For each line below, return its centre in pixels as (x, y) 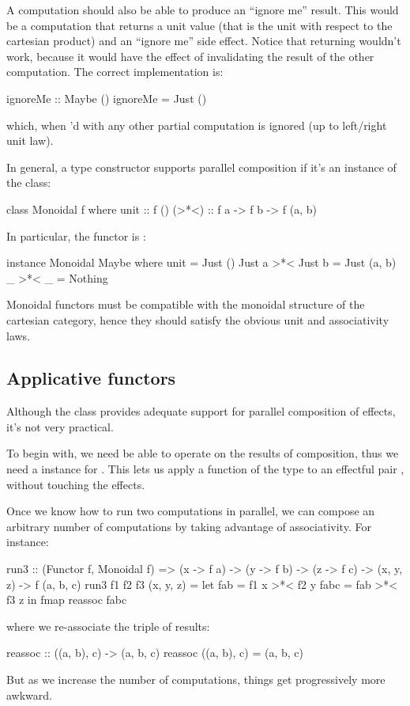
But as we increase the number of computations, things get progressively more (196, 679)
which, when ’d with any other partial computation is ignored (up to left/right (197, 125)
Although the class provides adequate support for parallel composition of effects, (201, 411)
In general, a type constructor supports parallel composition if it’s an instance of (201, 167)
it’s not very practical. (60, 426)
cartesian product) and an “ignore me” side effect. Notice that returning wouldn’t (204, 41)
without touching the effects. (76, 484)
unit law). (30, 140)
